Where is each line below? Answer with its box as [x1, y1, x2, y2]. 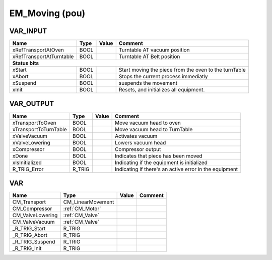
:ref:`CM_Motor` [63, 205, 101, 212]
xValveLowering [12, 139, 50, 146]
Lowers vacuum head [115, 139, 166, 146]
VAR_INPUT [9, 27, 47, 35]
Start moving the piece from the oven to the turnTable [118, 66, 246, 73]
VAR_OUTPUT [9, 99, 54, 108]
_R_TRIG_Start [12, 225, 46, 232]
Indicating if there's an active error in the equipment [115, 166, 238, 173]
